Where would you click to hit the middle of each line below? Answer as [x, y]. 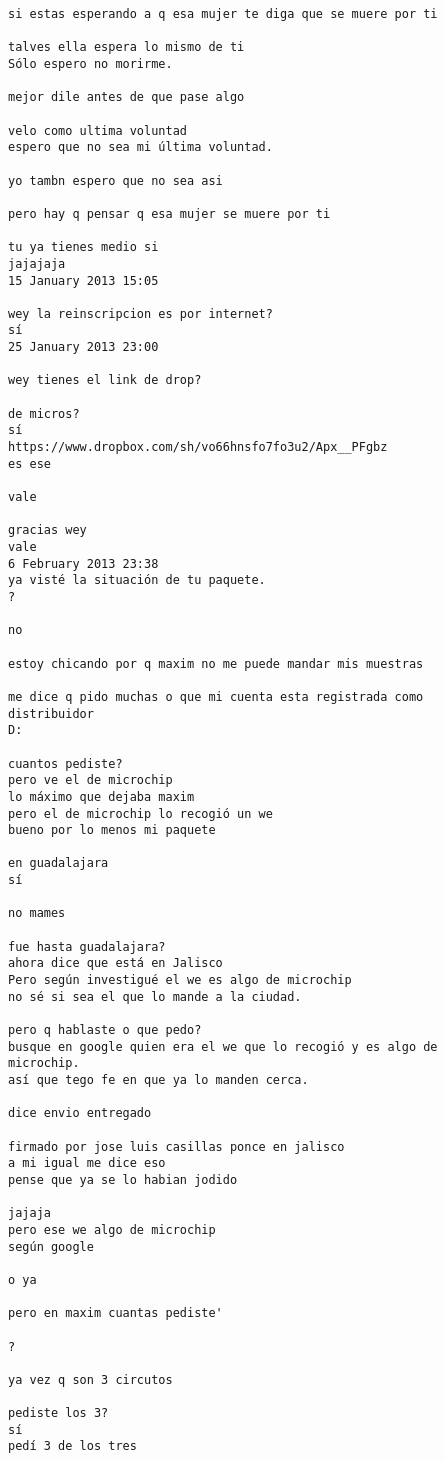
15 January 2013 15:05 [83, 280]
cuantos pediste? [65, 763]
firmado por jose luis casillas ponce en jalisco [176, 1146]
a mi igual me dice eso [87, 1163]
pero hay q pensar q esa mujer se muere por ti [169, 213]
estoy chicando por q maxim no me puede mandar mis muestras [216, 663]
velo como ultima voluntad [97, 130]
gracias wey [47, 530]
